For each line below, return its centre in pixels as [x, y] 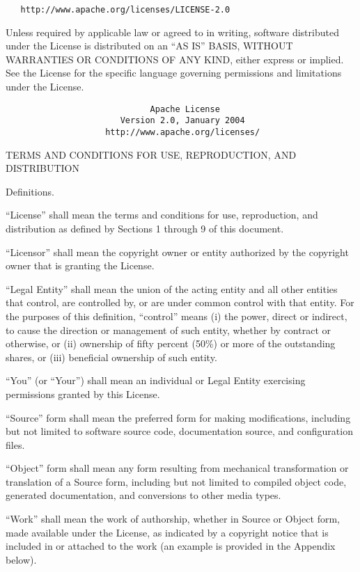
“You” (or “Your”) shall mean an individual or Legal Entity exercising [156, 380]
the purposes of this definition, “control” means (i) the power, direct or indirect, [177, 316]
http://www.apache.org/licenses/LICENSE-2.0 [125, 10]
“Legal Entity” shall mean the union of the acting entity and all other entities [172, 288]
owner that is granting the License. [80, 265]
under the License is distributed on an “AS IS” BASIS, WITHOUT [149, 46]
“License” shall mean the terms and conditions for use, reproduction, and [162, 215]
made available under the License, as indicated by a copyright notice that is [167, 532]
